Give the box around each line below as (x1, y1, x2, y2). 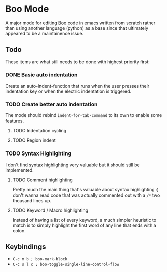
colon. (12, 227, 26, 234)
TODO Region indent (12, 137, 56, 143)
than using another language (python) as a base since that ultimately (5, 25, 148, 31)
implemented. (5, 167, 34, 173)
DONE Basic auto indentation (5, 71, 78, 79)
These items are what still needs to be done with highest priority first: (5, 59, 150, 65)
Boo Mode (5, 3, 49, 15)
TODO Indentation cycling (12, 128, 67, 134)
